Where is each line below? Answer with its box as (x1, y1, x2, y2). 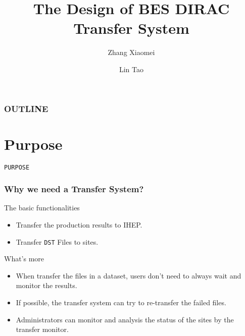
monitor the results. (16, 280, 77, 291)
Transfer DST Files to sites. (16, 236, 99, 247)
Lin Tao (119, 64, 144, 74)
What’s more (4, 253, 44, 264)
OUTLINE (4, 102, 48, 115)
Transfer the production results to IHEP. (16, 219, 142, 230)
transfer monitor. (16, 324, 69, 334)
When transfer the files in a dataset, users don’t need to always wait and (16, 270, 241, 281)
